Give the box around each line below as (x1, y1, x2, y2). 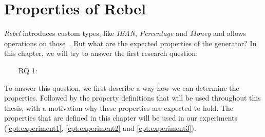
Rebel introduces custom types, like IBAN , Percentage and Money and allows (4, 28, 247, 38)
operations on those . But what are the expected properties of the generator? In (4, 37, 257, 48)
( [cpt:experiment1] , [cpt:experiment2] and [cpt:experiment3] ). (4, 122, 196, 133)
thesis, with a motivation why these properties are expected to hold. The (4, 102, 234, 113)
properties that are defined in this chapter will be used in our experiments (4, 112, 238, 123)
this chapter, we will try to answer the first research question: (4, 48, 198, 58)
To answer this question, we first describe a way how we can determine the (4, 82, 239, 93)
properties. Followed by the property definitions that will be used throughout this (4, 92, 261, 103)
